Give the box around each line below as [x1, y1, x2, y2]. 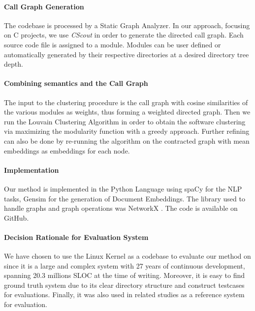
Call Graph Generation [4, 1, 84, 11]
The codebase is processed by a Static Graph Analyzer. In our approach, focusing [4, 20, 250, 30]
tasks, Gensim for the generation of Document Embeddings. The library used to [4, 193, 245, 203]
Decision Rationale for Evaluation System [4, 232, 149, 242]
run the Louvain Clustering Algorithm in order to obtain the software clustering [4, 116, 246, 126]
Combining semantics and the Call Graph [4, 78, 148, 88]
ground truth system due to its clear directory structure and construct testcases [4, 279, 245, 290]
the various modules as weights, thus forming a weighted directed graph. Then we [4, 107, 251, 117]
